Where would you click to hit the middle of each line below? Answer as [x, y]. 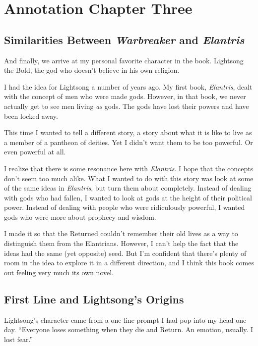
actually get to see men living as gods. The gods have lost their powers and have [127, 106]
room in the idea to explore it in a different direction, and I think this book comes [129, 263]
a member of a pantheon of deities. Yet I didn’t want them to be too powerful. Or [129, 142]
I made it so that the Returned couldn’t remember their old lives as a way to [121, 233]
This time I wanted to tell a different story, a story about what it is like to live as [128, 132]
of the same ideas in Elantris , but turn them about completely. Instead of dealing [128, 188]
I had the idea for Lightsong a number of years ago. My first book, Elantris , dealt [128, 86]
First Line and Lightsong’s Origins [94, 299]
